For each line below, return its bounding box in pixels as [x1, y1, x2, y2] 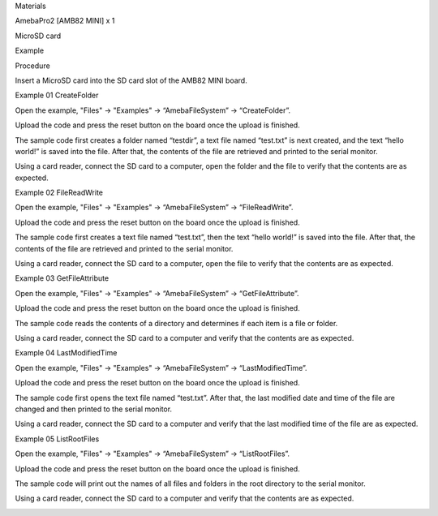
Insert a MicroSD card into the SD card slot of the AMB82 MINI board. [15, 75, 247, 85]
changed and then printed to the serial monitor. [15, 404, 173, 414]
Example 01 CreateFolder [15, 90, 99, 101]
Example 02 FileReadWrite [15, 187, 104, 198]
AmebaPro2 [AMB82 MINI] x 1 [15, 16, 115, 26]
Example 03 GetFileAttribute [15, 273, 109, 283]
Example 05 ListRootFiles [15, 434, 100, 444]
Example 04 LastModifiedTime [15, 348, 118, 358]
